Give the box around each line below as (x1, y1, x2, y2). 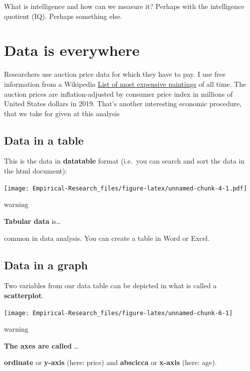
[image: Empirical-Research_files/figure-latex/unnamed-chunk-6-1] (4, 309, 233, 317)
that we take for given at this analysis (4, 108, 120, 118)
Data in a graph (4, 257, 88, 272)
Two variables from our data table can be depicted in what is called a (4, 280, 217, 291)
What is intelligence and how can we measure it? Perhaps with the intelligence (4, 1, 245, 11)
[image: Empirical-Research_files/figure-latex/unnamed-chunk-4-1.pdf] (4, 185, 247, 192)
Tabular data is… (4, 215, 61, 226)
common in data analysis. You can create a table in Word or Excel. (4, 232, 210, 243)
